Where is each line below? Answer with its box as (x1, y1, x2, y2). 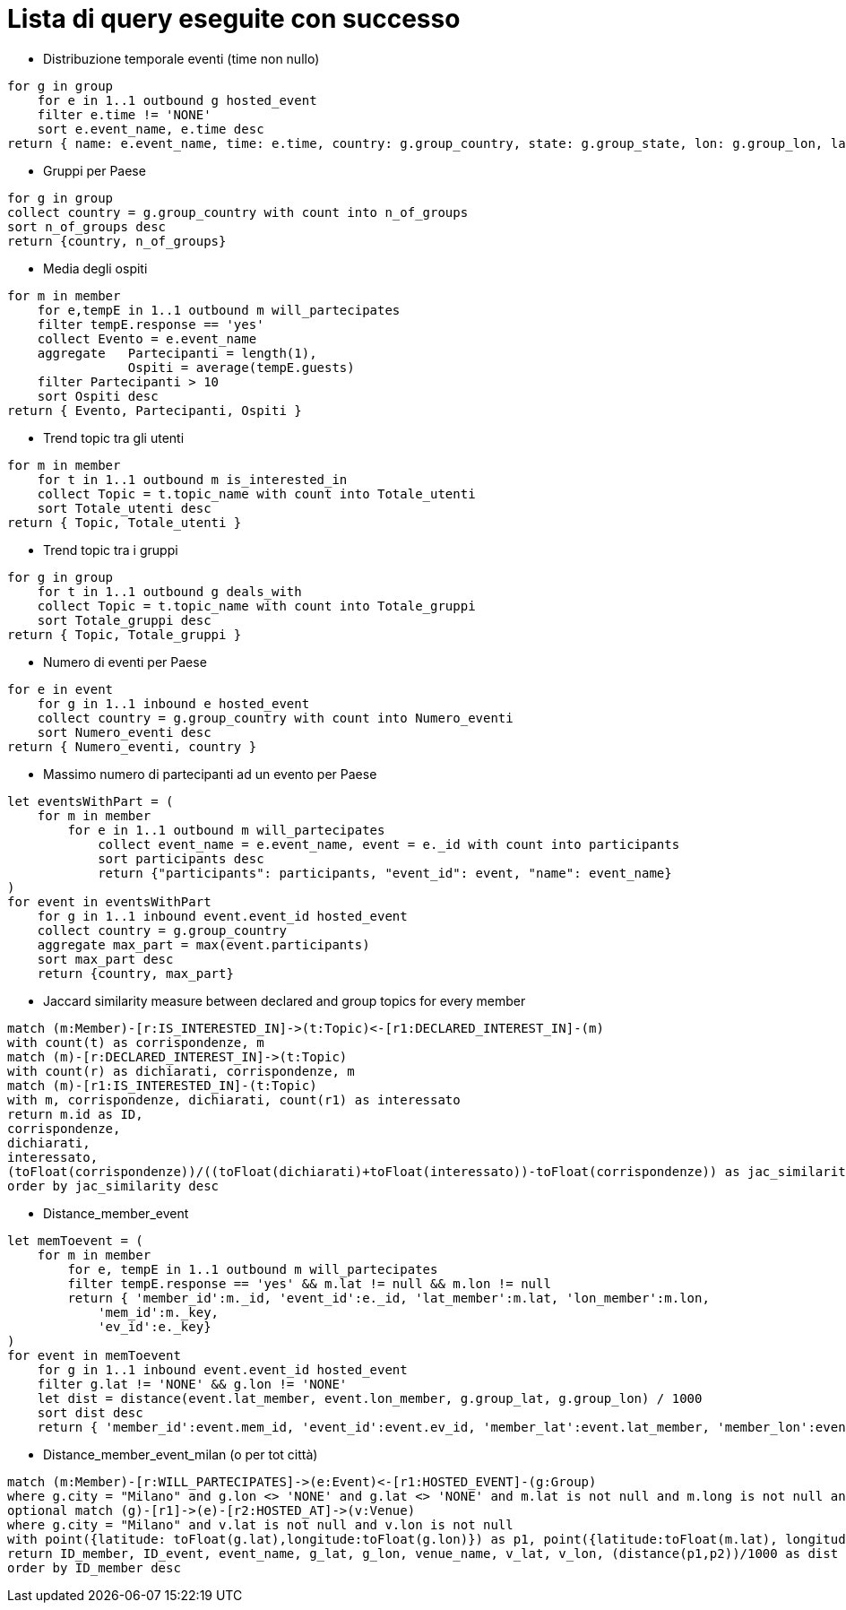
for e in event (7, 681, 114, 697)
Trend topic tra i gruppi (43, 541, 178, 558)
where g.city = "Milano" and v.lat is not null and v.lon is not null (7, 1517, 514, 1532)
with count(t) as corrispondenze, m (7, 1034, 264, 1050)
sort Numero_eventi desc (37, 724, 211, 740)
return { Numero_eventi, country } (7, 739, 257, 754)
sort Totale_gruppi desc (37, 612, 211, 628)
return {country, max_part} (37, 965, 234, 981)
